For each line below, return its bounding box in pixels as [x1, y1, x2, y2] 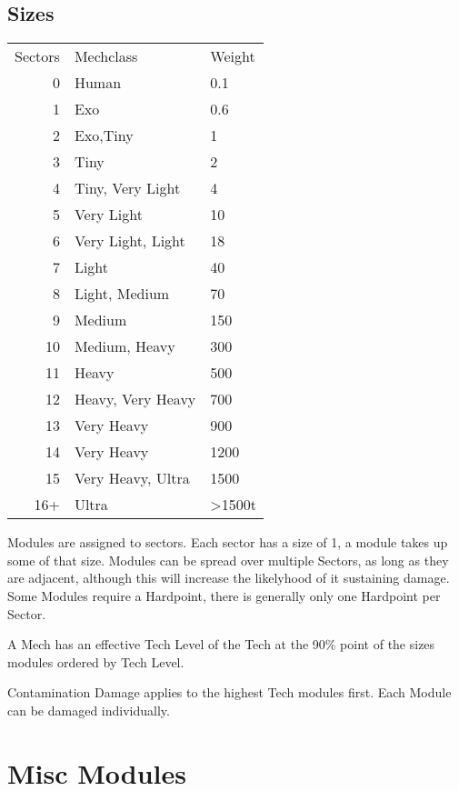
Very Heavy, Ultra [74, 467, 190, 489]
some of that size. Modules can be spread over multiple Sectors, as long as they [7, 550, 449, 569]
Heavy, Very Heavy [74, 388, 196, 410]
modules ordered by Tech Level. [7, 652, 185, 671]
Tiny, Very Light [74, 177, 181, 199]
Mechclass [74, 45, 138, 67]
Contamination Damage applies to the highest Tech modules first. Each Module [7, 683, 452, 702]
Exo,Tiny [74, 125, 134, 146]
